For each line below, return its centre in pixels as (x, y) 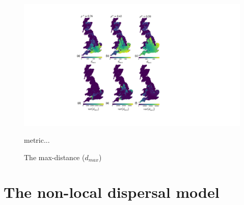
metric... (37, 140)
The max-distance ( (55, 157)
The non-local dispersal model (112, 192)
